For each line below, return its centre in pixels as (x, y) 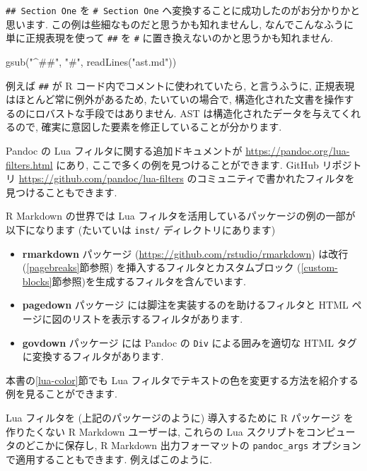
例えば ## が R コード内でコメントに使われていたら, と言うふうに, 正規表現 (180, 85)
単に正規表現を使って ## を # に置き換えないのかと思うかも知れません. (169, 38)
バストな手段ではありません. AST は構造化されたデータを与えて (193, 113)
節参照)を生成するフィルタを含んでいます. (149, 281)
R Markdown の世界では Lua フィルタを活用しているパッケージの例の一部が (181, 216)
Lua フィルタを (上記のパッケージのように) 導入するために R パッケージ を (180, 417)
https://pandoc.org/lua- (298, 150)
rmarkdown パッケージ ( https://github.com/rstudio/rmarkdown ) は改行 (185, 253)
